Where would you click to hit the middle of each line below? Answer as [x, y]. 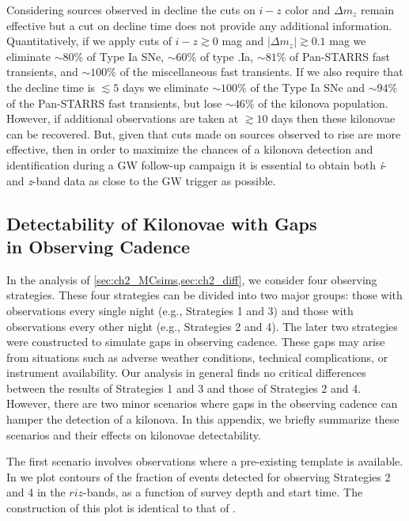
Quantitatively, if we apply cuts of [89, 41]
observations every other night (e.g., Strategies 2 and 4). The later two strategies [202, 326]
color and [308, 10]
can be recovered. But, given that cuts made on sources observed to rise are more [204, 133]
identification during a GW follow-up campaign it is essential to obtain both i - [197, 164]
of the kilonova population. [323, 103]
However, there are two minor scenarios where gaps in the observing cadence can [202, 403]
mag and [243, 41]
